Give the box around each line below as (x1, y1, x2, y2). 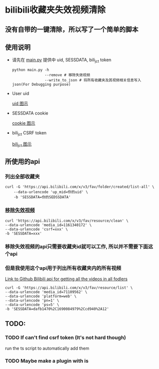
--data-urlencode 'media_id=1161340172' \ (5, 223, 92, 227)
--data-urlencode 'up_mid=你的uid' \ (14, 190, 88, 194)
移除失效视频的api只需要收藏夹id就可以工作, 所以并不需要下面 (5, 243, 148, 250)
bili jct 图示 (12, 141, 32, 148)
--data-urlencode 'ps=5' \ (5, 302, 59, 307)
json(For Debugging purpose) (12, 82, 71, 87)
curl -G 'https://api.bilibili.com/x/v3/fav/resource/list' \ (5, 285, 133, 290)
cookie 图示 (12, 120, 35, 126)
